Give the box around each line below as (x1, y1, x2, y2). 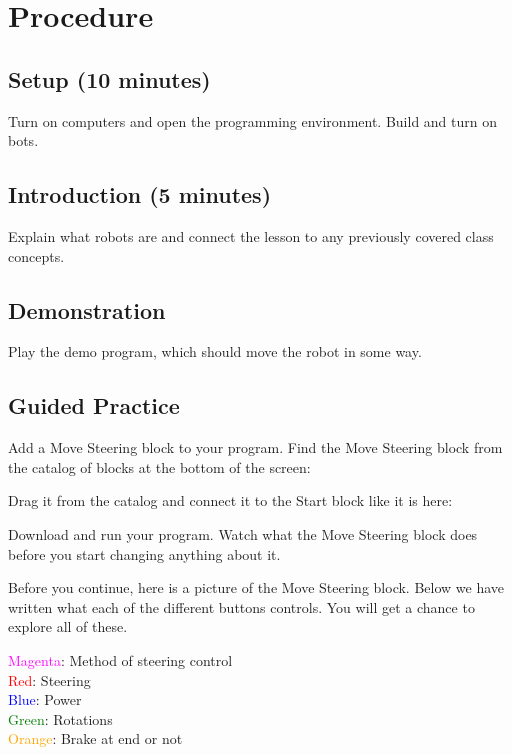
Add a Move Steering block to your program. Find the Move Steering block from (8, 437, 503, 458)
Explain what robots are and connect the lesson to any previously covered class (8, 225, 494, 246)
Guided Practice (8, 390, 180, 421)
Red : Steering (8, 669, 91, 690)
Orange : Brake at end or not (8, 728, 183, 749)
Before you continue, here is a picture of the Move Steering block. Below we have (8, 577, 505, 598)
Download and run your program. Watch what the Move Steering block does (8, 523, 478, 544)
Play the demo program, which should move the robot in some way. (8, 341, 422, 362)
